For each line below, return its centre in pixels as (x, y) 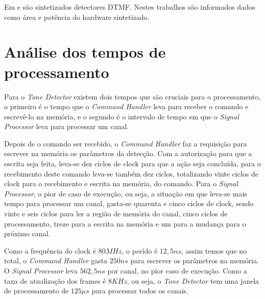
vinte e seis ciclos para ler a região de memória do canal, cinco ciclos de (116, 214)
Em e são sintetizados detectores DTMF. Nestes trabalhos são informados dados (130, 7)
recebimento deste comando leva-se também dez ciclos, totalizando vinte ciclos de (131, 173)
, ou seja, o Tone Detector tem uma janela (193, 280)
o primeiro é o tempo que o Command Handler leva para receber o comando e (126, 106)
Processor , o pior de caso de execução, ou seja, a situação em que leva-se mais (126, 193)
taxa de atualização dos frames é (55, 280)
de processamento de (37, 291)
